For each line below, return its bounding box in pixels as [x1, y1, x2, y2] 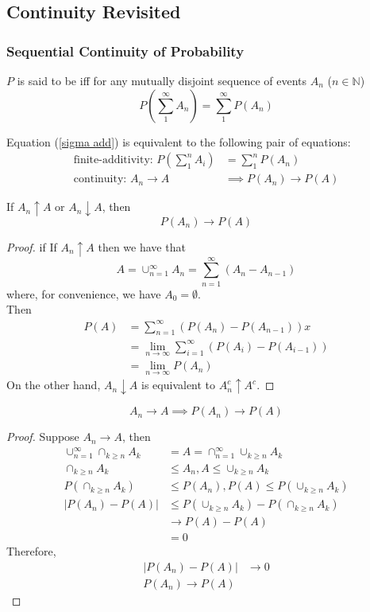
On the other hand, [6, 376, 101, 393]
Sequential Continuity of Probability [6, 41, 245, 60]
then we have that [98, 238, 186, 255]
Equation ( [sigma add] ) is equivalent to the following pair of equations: [6, 133, 351, 150]
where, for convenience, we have [6, 285, 161, 302]
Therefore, [6, 543, 56, 559]
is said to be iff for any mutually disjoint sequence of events [17, 72, 307, 88]
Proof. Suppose [6, 428, 79, 445]
